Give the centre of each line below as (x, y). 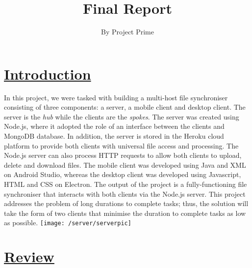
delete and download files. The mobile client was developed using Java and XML (125, 164)
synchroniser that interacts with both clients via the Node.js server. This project (125, 194)
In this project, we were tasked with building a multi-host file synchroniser (116, 97)
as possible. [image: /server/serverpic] (68, 223)
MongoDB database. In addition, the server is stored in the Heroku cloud (114, 136)
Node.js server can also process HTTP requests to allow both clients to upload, (123, 155)
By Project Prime (127, 32)
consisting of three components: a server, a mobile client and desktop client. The (125, 107)
